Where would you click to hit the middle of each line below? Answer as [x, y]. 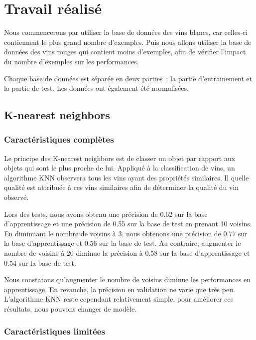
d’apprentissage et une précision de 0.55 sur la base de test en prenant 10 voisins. [128, 224]
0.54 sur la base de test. [40, 262]
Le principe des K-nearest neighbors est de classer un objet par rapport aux [120, 158]
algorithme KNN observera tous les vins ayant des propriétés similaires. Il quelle [127, 177]
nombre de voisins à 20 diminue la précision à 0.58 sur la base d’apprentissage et [127, 253]
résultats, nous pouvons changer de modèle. [70, 309]
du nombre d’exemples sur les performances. [71, 61]
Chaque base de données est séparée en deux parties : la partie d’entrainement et [128, 78]
